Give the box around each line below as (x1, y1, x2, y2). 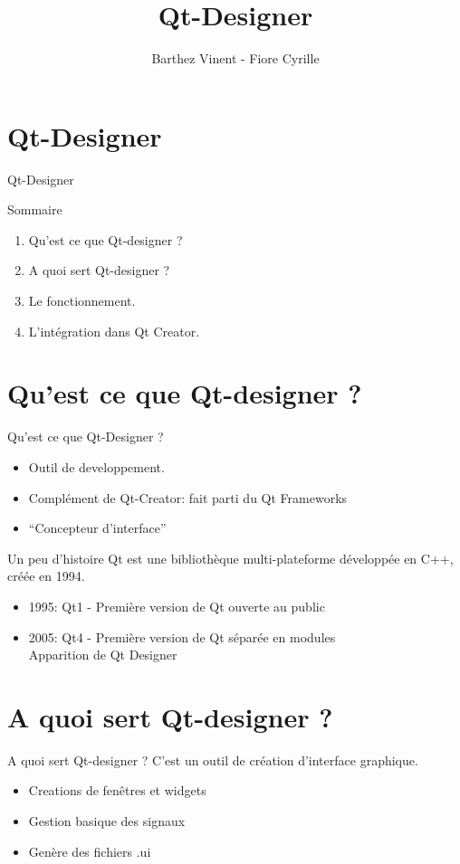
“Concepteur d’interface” (28, 518, 167, 537)
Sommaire (7, 200, 62, 219)
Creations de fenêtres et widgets (28, 781, 206, 800)
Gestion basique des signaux (28, 812, 186, 830)
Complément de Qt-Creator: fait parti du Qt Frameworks (28, 488, 348, 507)
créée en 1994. (7, 566, 85, 585)
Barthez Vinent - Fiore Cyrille (151, 49, 320, 68)
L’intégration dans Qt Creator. (28, 321, 200, 340)
